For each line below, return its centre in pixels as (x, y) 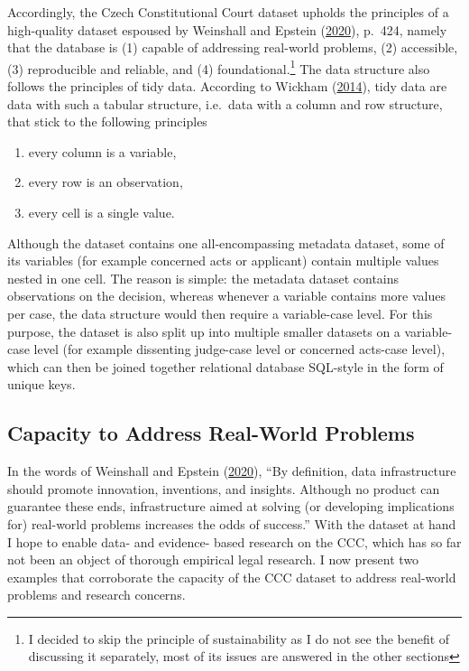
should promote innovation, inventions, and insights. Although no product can (224, 488)
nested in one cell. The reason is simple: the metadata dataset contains (203, 278)
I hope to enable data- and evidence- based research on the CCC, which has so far (234, 541)
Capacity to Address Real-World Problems (211, 433)
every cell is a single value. (101, 212)
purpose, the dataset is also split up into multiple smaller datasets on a (204, 331)
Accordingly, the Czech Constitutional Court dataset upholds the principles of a (228, 12)
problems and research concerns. (97, 595)
